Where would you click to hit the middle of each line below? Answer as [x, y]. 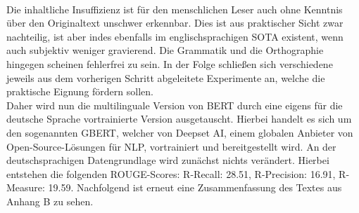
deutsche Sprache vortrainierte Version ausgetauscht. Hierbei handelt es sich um [179, 119]
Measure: [26, 187]
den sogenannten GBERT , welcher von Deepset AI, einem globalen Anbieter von [180, 132]
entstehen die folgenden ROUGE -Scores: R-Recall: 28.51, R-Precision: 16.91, [171, 173]
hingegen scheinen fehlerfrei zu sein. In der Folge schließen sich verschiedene [170, 63]
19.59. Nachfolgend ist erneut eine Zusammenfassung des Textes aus [195, 187]
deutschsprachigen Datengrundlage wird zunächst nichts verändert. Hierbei [168, 160]
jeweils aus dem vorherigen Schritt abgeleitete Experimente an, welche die [166, 77]
